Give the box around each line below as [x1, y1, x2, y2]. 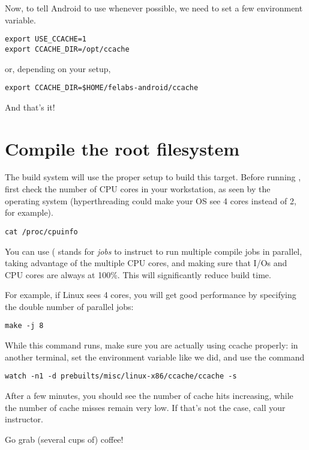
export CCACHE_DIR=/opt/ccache [5, 44, 130, 53]
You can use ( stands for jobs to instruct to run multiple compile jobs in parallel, [5, 245, 302, 257]
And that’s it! [5, 100, 55, 113]
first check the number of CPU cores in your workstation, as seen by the [5, 183, 271, 195]
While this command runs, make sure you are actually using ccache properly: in [5, 339, 298, 351]
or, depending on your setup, [5, 62, 111, 74]
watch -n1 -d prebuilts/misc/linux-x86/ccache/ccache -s [5, 372, 237, 381]
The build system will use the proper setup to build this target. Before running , [5, 171, 301, 183]
